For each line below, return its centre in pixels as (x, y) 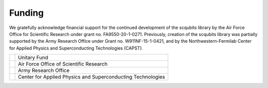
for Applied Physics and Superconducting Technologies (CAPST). (76, 48)
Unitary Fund (33, 58)
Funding (27, 13)
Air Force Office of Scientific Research (63, 64)
